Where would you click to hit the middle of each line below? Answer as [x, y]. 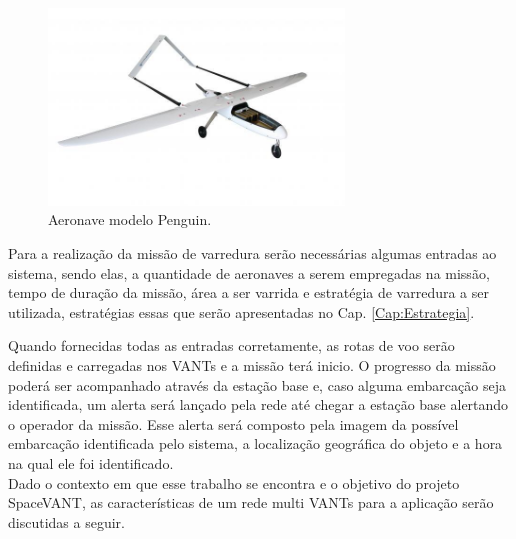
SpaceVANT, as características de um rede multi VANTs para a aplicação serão [251, 502]
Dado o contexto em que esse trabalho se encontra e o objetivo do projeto [234, 482]
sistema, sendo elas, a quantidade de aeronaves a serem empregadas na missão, [249, 272]
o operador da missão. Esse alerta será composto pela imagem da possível [233, 423]
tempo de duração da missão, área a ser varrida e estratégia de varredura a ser [248, 292]
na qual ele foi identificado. [91, 462]
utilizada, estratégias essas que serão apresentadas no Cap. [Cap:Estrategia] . [241, 311]
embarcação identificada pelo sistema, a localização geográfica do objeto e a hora [255, 443]
